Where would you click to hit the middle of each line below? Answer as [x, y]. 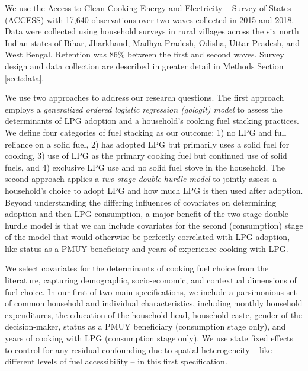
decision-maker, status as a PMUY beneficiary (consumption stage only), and [145, 326]
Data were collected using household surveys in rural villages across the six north [152, 31]
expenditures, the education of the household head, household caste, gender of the [154, 314]
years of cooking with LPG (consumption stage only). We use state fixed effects [149, 338]
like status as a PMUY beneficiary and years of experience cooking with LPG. [147, 248]
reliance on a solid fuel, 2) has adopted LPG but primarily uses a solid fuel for [147, 144]
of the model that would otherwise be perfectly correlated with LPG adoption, [147, 237]
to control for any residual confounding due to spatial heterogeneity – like [139, 349]
